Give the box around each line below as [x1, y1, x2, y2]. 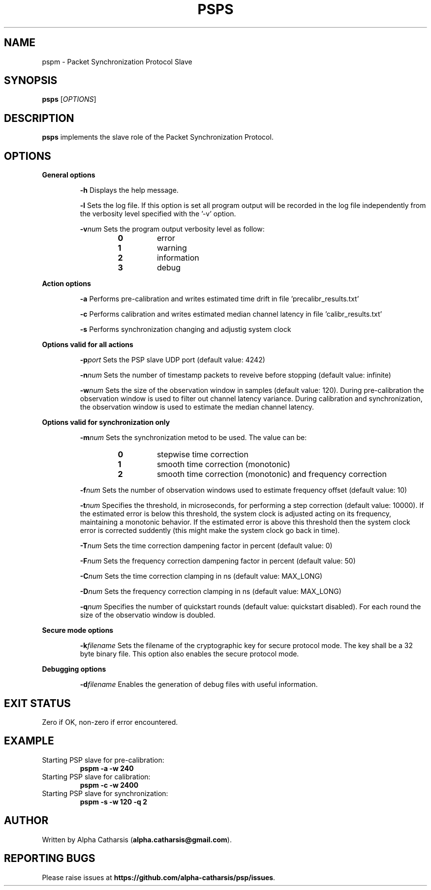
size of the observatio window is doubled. [80, 611, 215, 620]
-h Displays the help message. [80, 186, 179, 195]
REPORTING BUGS [4, 852, 95, 865]
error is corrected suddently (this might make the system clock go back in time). [80, 526, 340, 535]
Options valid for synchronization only [42, 418, 170, 427]
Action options [42, 279, 91, 288]
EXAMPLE [4, 735, 54, 747]
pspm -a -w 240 [80, 764, 134, 772]
